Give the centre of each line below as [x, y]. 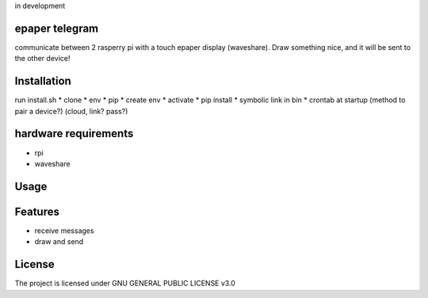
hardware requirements [74, 134]
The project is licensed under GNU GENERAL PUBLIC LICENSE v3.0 [125, 283]
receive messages [64, 231]
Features [37, 211]
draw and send [59, 242]
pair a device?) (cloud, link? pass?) [71, 111]
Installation [43, 81]
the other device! [42, 59]
